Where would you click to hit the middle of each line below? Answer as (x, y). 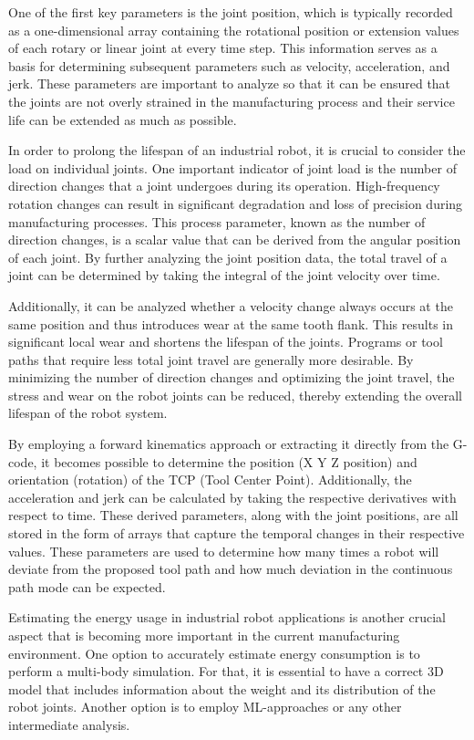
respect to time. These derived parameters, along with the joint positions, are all (233, 515)
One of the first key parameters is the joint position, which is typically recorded (231, 12)
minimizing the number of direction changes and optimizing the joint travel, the (232, 377)
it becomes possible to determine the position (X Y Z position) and (229, 461)
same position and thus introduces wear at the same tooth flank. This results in (231, 323)
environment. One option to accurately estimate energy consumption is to (214, 653)
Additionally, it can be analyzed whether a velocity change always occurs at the (231, 305)
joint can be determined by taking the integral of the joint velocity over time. (224, 275)
